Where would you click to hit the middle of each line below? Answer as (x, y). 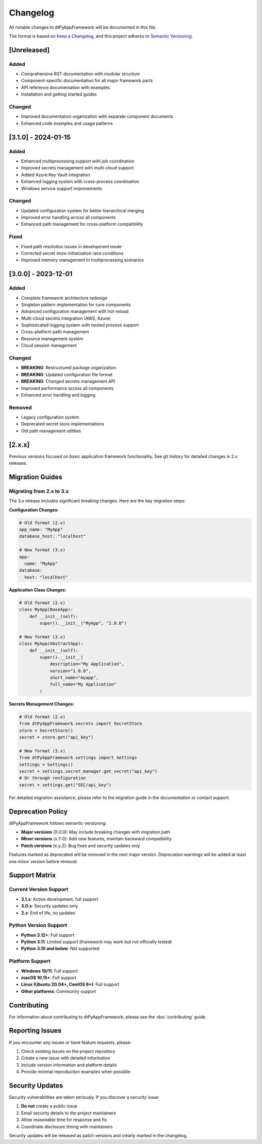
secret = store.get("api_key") (57, 737)
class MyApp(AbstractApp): (51, 644)
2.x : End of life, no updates (48, 913)
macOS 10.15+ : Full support (49, 978)
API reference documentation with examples (65, 87)
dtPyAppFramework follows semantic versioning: (58, 823)
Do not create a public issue (49, 1106)
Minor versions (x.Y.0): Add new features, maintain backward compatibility (96, 839)
